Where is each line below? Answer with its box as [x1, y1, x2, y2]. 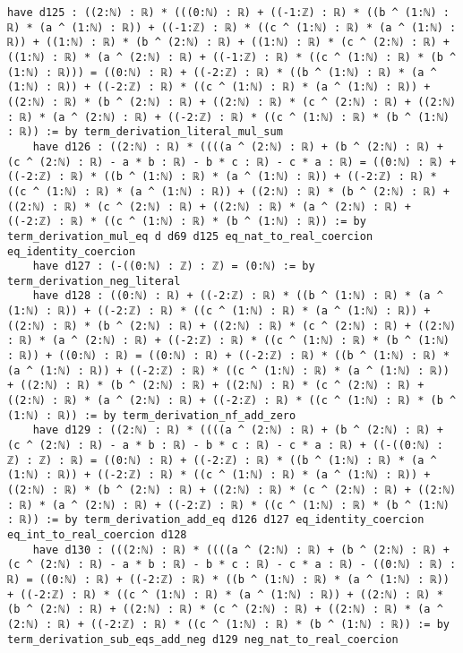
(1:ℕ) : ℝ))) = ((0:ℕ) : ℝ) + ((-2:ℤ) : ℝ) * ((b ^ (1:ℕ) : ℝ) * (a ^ [7, 65, 437, 79]
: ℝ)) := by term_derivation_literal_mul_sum [7, 125, 283, 139]
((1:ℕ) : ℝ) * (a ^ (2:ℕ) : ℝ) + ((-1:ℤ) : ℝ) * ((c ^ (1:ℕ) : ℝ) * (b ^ [7, 50, 457, 64]
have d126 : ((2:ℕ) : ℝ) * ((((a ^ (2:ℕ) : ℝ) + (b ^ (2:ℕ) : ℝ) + [32, 140, 443, 153]
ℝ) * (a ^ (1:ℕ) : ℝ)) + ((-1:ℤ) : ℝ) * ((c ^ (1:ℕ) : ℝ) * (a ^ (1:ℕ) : [7, 21, 457, 34]
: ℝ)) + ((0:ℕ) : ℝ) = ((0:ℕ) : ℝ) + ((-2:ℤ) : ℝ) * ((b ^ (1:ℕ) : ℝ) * [7, 349, 450, 363]
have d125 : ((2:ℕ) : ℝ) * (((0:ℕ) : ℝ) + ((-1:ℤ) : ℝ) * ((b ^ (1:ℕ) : [7, 6, 450, 19]
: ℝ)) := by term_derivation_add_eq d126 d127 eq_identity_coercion [7, 513, 424, 527]
